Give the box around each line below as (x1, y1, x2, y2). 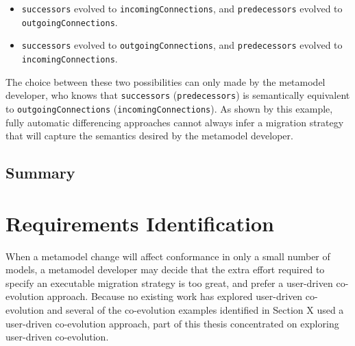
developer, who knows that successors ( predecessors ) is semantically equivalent (5, 88, 350, 102)
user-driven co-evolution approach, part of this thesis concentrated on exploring (5, 316, 339, 330)
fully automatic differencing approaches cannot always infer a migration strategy (5, 115, 344, 129)
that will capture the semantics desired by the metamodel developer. (5, 128, 293, 143)
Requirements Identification (5, 209, 274, 237)
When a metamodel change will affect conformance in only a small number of (5, 249, 330, 263)
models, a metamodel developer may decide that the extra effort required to (5, 262, 325, 277)
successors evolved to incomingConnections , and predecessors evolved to (21, 1, 343, 15)
